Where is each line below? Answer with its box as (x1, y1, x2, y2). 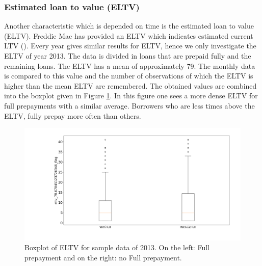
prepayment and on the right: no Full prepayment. (24, 252, 182, 263)
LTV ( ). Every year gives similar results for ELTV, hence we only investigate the (4, 40, 256, 51)
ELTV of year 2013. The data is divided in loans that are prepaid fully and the (4, 50, 251, 61)
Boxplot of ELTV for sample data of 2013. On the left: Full (24, 242, 209, 253)
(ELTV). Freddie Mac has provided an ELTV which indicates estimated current (4, 30, 253, 41)
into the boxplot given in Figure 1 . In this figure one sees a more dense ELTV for (4, 90, 258, 101)
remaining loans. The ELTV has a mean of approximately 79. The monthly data (4, 60, 255, 71)
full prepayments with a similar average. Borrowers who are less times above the (4, 100, 255, 111)
